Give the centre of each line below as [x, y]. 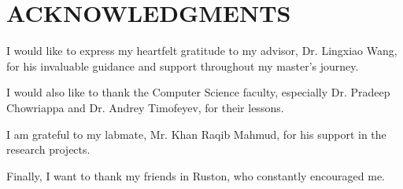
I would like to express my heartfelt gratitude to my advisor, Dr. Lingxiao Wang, [202, 51]
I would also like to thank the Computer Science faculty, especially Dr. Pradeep [198, 92]
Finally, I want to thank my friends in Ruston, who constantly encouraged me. [196, 175]
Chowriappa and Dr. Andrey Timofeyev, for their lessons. [145, 107]
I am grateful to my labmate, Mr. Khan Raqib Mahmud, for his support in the [196, 134]
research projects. [48, 149]
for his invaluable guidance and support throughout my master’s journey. [183, 65]
